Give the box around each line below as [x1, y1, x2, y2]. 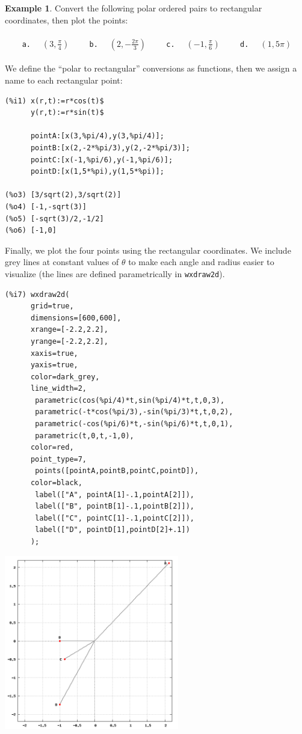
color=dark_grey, [30, 372, 100, 381]
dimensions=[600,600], [30, 313, 122, 322]
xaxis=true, [30, 349, 78, 358]
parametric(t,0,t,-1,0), [35, 431, 134, 440]
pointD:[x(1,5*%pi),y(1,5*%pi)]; [30, 167, 164, 176]
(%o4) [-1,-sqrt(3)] [5, 202, 87, 211]
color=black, [30, 479, 82, 488]
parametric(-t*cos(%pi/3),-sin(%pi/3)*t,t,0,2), [35, 408, 233, 417]
